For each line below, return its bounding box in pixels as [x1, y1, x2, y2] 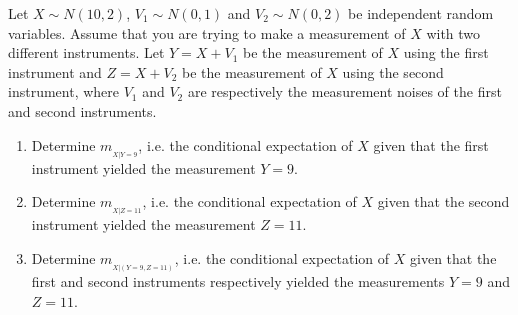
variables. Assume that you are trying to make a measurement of [8, 22, 406, 43]
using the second [342, 61, 444, 82]
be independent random [348, 3, 494, 23]
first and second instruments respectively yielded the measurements [31, 271, 445, 292]
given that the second [377, 191, 510, 212]
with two [426, 22, 481, 43]
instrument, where [8, 81, 119, 102]
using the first [403, 42, 489, 63]
